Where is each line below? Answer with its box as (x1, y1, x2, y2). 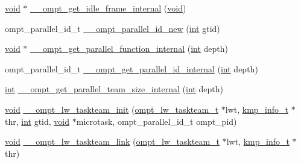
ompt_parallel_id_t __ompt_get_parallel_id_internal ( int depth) (5, 62, 258, 75)
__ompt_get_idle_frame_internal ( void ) (30, 2, 186, 14)
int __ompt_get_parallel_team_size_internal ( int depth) (5, 83, 223, 95)
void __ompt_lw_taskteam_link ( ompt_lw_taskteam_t (5, 135, 220, 148)
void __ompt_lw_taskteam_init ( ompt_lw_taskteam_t (5, 102, 219, 115)
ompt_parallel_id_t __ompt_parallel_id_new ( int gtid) (5, 22, 220, 34)
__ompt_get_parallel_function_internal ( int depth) (30, 42, 229, 55)
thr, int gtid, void (5, 115, 70, 127)
